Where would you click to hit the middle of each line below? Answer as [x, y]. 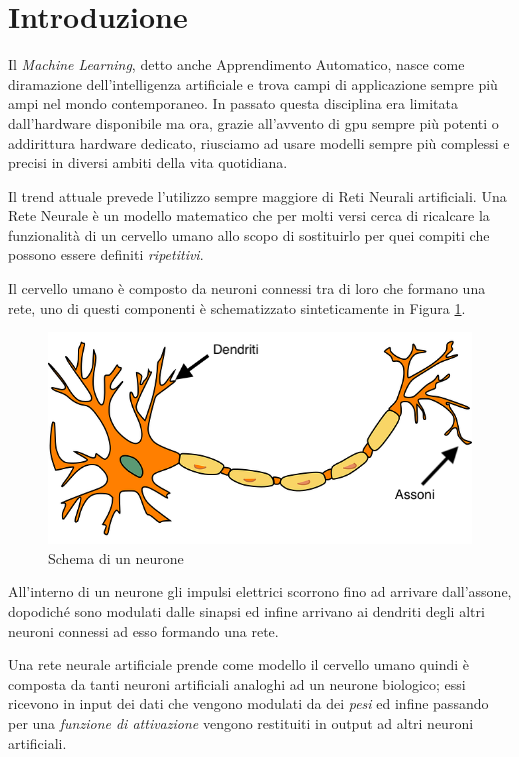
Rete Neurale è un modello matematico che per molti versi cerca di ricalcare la [249, 215]
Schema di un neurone [116, 557]
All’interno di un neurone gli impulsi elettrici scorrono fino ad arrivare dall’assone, [260, 591]
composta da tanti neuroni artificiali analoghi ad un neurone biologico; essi [237, 683]
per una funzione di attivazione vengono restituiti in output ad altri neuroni [241, 723]
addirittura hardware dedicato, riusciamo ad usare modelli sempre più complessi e [259, 142]
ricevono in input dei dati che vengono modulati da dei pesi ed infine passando [248, 703]
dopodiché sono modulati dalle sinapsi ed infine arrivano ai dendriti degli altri [246, 611]
